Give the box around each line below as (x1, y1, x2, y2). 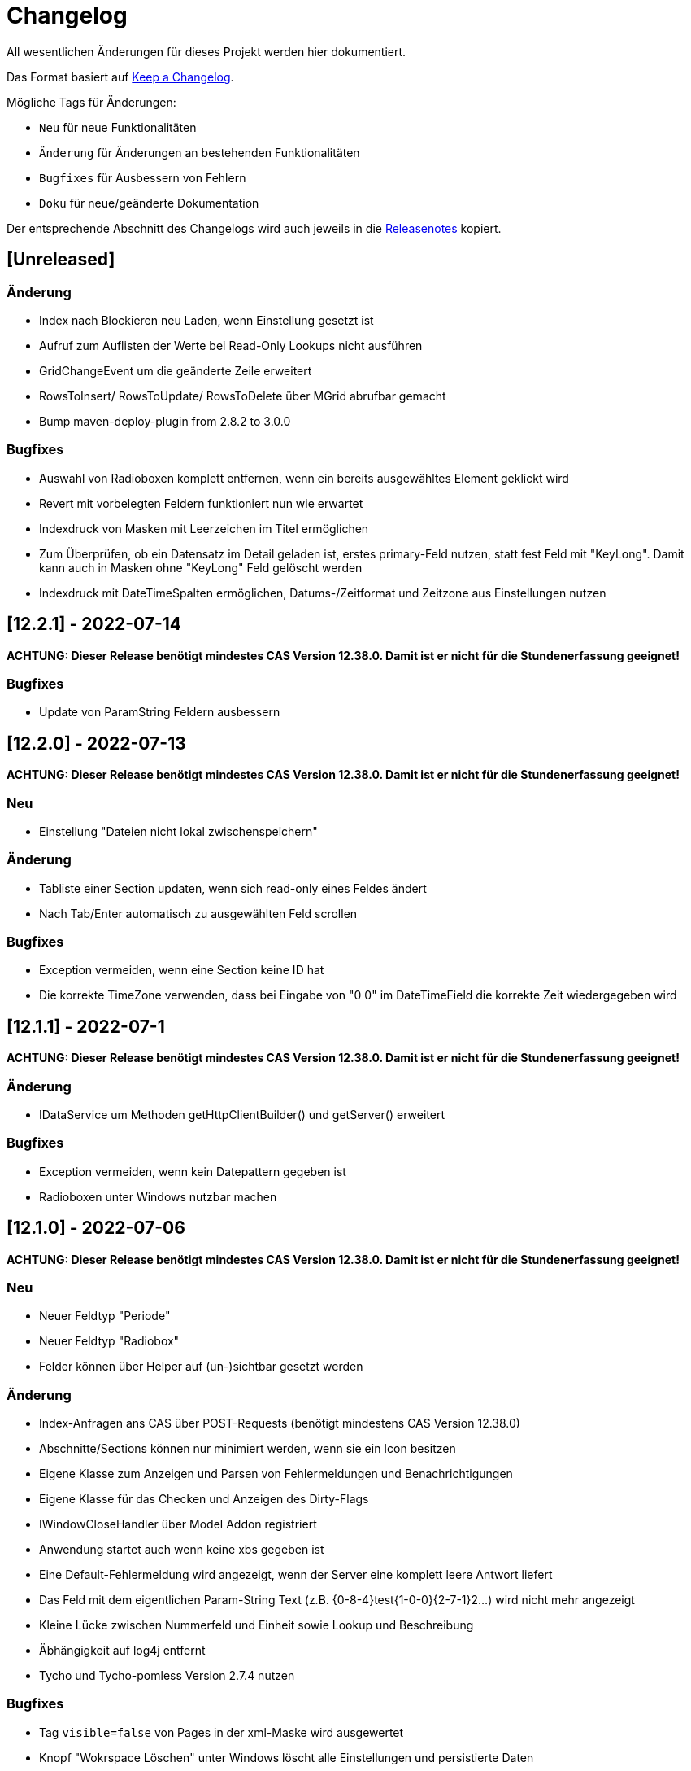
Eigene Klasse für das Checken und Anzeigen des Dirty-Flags (39, 1492, 369, 1506)
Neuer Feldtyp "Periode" (39, 1309, 171, 1323)
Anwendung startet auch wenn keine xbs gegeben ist (39, 1542, 324, 1557)
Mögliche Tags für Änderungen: (7, 94, 176, 109)
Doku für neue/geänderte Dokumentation (39, 195, 259, 210)
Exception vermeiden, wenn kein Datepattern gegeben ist (39, 1164, 346, 1178)
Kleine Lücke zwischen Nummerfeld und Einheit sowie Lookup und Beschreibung (39, 1618, 474, 1633)
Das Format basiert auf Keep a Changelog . (7, 69, 234, 84)
